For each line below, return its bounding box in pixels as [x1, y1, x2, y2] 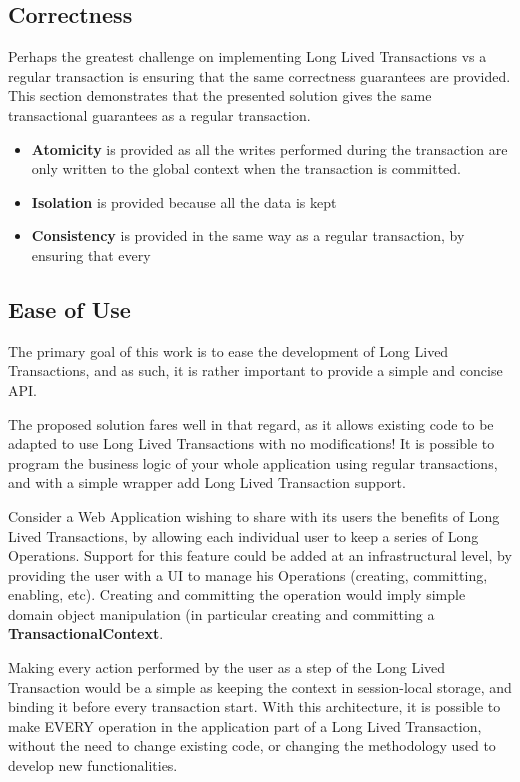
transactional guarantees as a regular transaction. [8, 104, 311, 125]
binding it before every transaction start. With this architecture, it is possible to [8, 696, 501, 717]
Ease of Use [8, 293, 131, 324]
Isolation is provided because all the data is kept [31, 191, 337, 212]
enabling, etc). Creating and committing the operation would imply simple [8, 584, 466, 605]
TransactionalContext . [8, 623, 164, 644]
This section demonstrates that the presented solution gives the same [8, 85, 432, 106]
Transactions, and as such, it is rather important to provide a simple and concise [8, 360, 503, 381]
